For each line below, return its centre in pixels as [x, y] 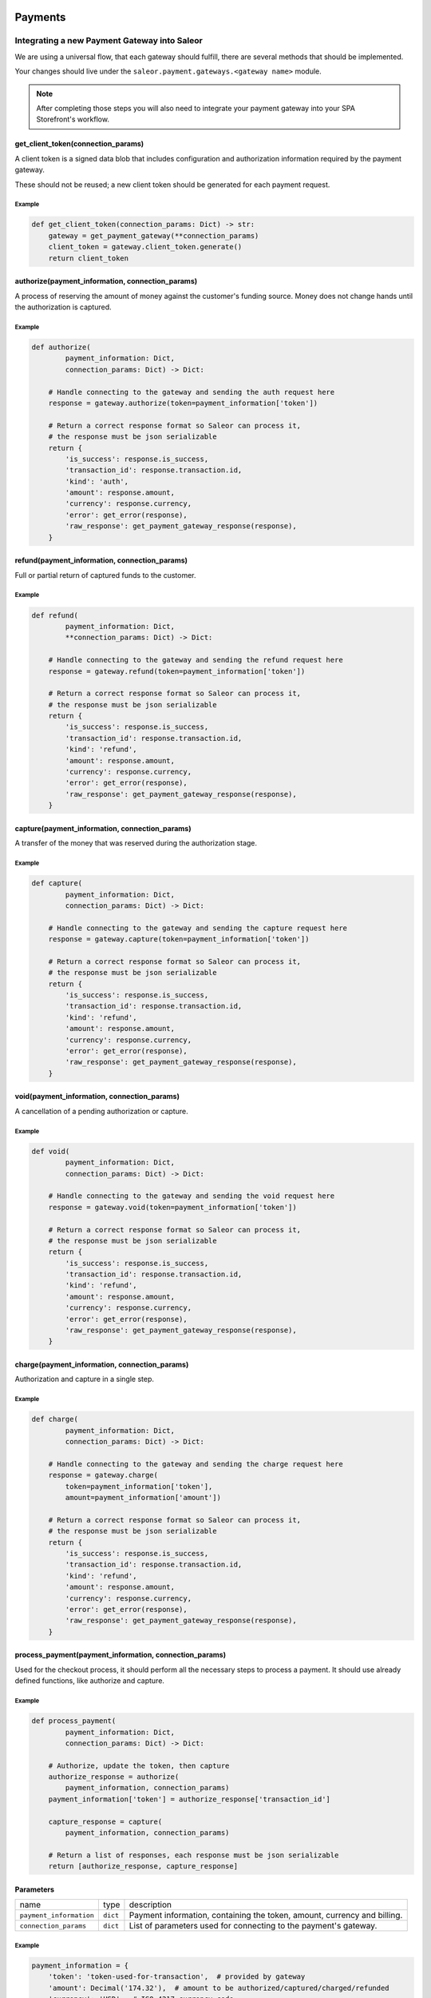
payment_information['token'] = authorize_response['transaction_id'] [190, 1799]
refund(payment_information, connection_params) [101, 560]
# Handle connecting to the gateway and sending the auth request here [192, 392]
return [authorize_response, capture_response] [143, 1867]
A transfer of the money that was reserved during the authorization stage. [136, 843]
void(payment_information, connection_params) [97, 1097]
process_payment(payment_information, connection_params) [121, 1655]
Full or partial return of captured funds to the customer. [105, 575]
